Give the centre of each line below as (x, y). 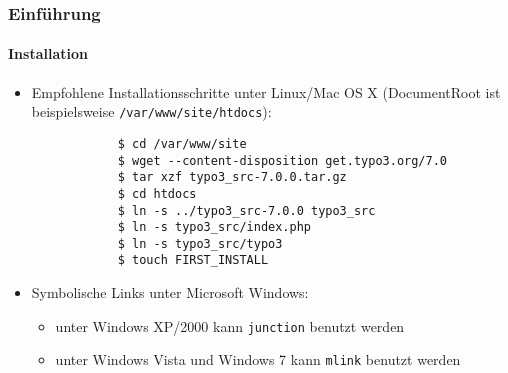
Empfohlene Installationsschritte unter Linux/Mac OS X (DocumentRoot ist (266, 91)
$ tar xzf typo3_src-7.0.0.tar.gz (232, 177)
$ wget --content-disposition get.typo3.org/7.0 (282, 160)
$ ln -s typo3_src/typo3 (200, 243)
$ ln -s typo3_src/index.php (214, 227)
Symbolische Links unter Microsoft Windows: (170, 292)
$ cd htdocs (157, 193)
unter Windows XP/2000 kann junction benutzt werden (230, 325)
